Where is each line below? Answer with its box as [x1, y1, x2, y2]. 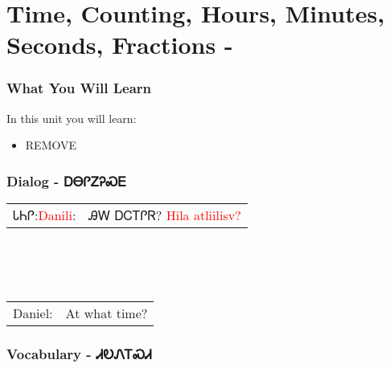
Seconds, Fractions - [6, 28, 233, 61]
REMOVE [25, 137, 77, 153]
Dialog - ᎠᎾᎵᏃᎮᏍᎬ [6, 170, 126, 190]
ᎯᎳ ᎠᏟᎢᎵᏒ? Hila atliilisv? [88, 206, 241, 225]
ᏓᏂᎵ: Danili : [13, 206, 76, 225]
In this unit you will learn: [6, 109, 137, 126]
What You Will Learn [6, 78, 152, 98]
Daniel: [13, 303, 53, 322]
